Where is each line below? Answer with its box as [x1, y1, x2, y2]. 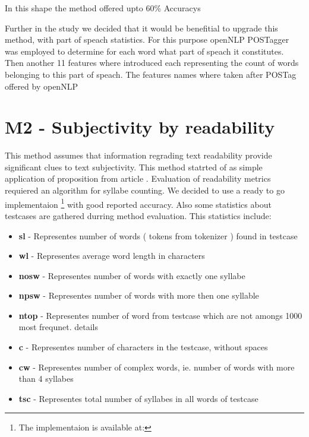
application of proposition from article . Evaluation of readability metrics [5, 172, 271, 185]
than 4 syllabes [18, 372, 74, 385]
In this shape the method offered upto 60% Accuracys [5, 2, 201, 14]
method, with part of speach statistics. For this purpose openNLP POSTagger [5, 33, 289, 46]
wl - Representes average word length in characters [18, 249, 205, 262]
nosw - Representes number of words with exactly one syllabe [18, 269, 245, 281]
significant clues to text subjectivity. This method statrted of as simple [5, 160, 263, 173]
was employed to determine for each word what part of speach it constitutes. [5, 45, 284, 57]
